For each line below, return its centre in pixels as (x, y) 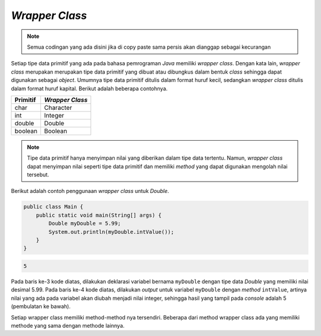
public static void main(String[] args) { (99, 215)
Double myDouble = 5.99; (85, 224)
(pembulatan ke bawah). (41, 306)
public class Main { (53, 207)
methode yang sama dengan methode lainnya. (68, 325)
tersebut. (38, 175)
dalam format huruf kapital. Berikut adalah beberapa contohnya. (89, 88)
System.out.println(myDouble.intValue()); (111, 232)
